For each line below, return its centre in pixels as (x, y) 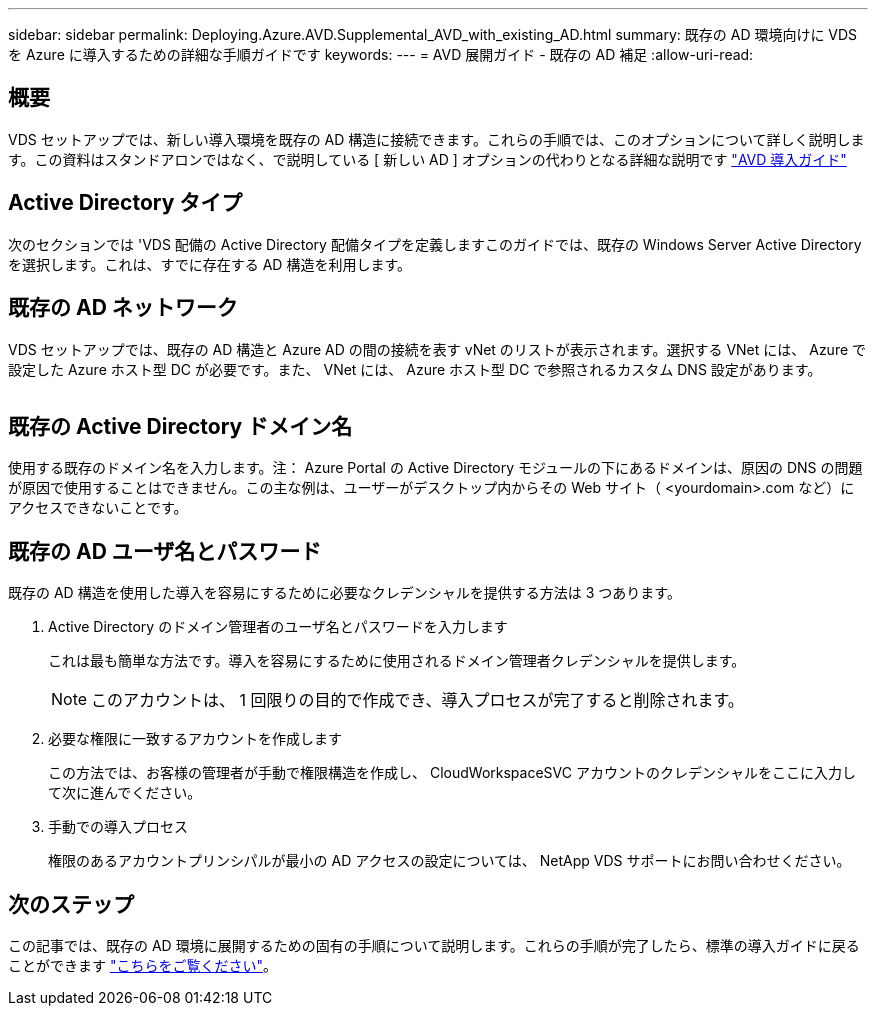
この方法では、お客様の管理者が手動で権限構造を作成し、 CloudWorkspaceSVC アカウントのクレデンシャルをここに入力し (452, 773)
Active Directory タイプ (125, 203)
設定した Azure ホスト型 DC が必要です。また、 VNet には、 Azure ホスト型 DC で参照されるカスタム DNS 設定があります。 (415, 369)
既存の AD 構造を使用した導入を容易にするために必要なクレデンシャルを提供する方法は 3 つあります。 (344, 593)
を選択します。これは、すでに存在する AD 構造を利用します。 (209, 264)
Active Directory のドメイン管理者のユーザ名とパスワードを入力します (278, 627)
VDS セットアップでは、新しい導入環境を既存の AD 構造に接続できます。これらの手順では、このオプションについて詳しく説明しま (436, 139)
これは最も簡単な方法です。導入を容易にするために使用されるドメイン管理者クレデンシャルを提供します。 (397, 661)
